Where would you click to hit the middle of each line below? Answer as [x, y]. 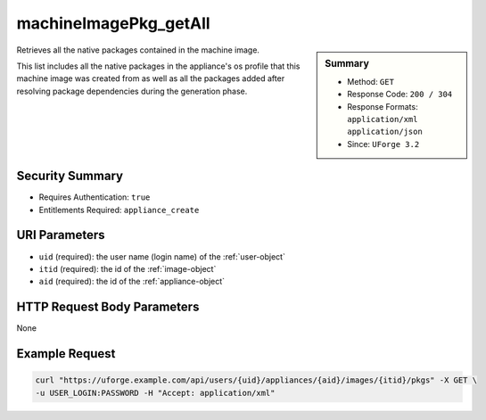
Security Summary [70, 176]
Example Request [66, 354]
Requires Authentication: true [95, 197]
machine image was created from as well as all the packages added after [151, 78]
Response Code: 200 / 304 [400, 95]
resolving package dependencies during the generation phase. [132, 91]
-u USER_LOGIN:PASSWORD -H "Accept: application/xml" [155, 393]
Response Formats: [383, 106]
